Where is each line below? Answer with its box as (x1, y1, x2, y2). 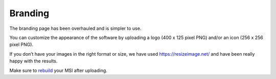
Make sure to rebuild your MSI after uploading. (9, 67, 107, 73)
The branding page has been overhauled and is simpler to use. (9, 25, 142, 31)
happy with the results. (9, 58, 58, 64)
